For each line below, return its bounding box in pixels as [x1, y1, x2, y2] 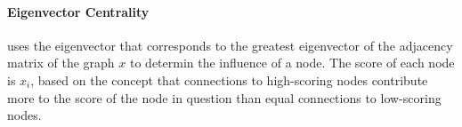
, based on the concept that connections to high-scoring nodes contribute [30, 70, 428, 89]
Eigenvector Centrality [7, 2, 150, 20]
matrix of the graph [7, 53, 115, 72]
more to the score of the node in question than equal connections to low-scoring [7, 88, 442, 107]
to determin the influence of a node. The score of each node [130, 53, 455, 72]
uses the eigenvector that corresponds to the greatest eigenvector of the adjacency [7, 36, 453, 54]
